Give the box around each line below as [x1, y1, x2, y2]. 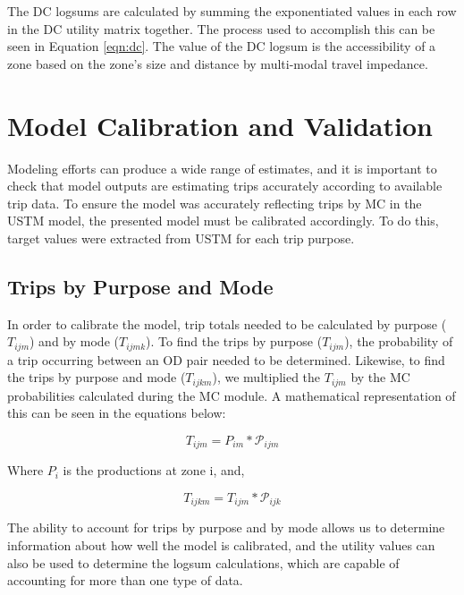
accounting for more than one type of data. [7, 571, 243, 590]
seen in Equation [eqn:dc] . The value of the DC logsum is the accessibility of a [7, 37, 436, 55]
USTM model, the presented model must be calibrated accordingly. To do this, [7, 211, 439, 230]
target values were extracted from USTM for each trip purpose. [7, 228, 355, 247]
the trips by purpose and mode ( [7, 368, 186, 387]
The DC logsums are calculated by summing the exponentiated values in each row [7, 2, 457, 20]
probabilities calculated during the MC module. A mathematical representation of [7, 386, 456, 404]
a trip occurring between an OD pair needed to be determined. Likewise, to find [7, 350, 445, 369]
